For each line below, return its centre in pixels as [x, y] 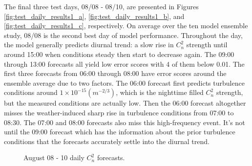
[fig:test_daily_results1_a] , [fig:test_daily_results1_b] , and [94, 16]
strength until [207, 45]
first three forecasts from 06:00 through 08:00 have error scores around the [115, 73]
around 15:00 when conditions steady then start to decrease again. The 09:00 [119, 54]
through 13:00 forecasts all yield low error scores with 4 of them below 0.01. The [124, 64]
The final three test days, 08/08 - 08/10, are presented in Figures [101, 6]
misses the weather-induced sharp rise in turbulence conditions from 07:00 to [119, 112]
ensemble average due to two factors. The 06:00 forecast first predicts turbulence [124, 83]
